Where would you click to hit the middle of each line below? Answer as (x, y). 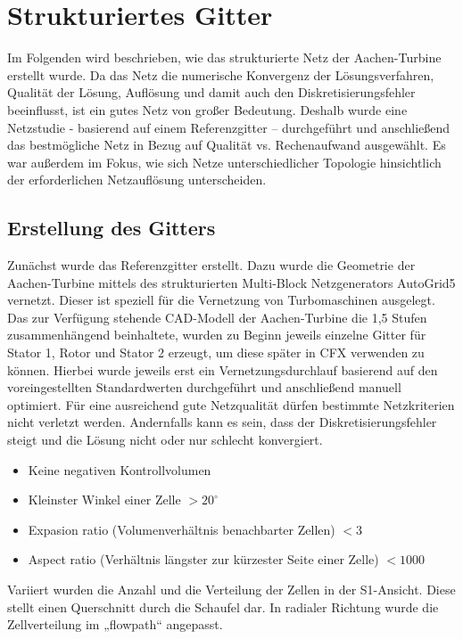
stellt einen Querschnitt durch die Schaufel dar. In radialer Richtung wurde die (223, 606)
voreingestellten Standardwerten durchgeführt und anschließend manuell (204, 387)
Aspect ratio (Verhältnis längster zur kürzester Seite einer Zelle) (203, 559)
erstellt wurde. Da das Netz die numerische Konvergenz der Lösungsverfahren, (221, 74)
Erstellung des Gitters (112, 228)
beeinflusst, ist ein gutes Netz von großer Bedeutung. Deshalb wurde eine (207, 109)
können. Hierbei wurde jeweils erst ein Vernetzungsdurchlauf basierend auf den (223, 369)
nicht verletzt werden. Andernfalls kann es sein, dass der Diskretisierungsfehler (222, 422)
